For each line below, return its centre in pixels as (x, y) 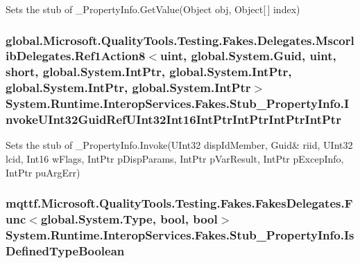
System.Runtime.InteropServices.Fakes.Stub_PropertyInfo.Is (180, 234)
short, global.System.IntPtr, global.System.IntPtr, (149, 72)
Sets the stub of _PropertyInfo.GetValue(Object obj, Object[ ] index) (153, 9)
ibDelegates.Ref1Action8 (76, 56)
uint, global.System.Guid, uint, (248, 56)
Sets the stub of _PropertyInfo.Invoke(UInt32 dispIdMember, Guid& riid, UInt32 (179, 145)
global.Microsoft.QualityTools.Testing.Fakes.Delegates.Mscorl (180, 40)
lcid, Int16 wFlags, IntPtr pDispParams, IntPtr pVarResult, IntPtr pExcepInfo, (175, 159)
